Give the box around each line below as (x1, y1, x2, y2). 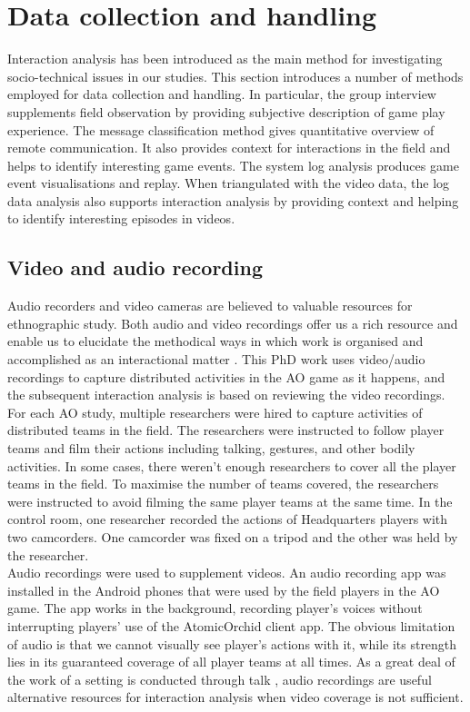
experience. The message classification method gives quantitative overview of (7, 120, 435, 139)
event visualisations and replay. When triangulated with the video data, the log (7, 173, 450, 193)
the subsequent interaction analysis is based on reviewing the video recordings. (7, 385, 445, 404)
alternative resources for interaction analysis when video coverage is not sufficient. (7, 687, 464, 707)
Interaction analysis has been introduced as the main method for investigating (7, 49, 443, 68)
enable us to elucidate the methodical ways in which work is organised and (7, 331, 424, 351)
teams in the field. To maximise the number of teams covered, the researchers (7, 474, 439, 493)
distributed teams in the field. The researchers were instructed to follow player (7, 420, 445, 440)
